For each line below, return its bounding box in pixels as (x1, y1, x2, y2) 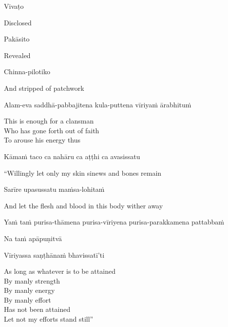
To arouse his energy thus (4, 135, 81, 145)
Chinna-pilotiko (4, 66, 50, 77)
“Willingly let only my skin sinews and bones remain (4, 167, 162, 178)
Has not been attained (4, 304, 71, 314)
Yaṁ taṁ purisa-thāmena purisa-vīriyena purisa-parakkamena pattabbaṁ (4, 217, 224, 227)
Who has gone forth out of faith (4, 125, 99, 135)
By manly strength (4, 275, 60, 286)
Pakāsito (4, 34, 30, 44)
